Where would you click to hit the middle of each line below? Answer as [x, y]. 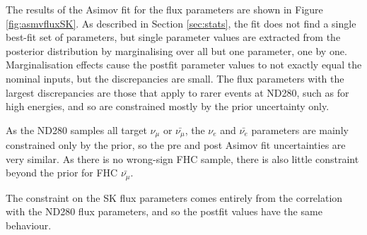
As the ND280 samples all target [76, 129]
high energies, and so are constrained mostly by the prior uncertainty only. [168, 106]
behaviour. [29, 225]
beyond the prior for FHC [62, 173]
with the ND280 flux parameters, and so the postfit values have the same [164, 211]
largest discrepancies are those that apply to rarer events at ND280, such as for [177, 92]
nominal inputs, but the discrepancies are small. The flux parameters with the [175, 78]
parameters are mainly [300, 129]
